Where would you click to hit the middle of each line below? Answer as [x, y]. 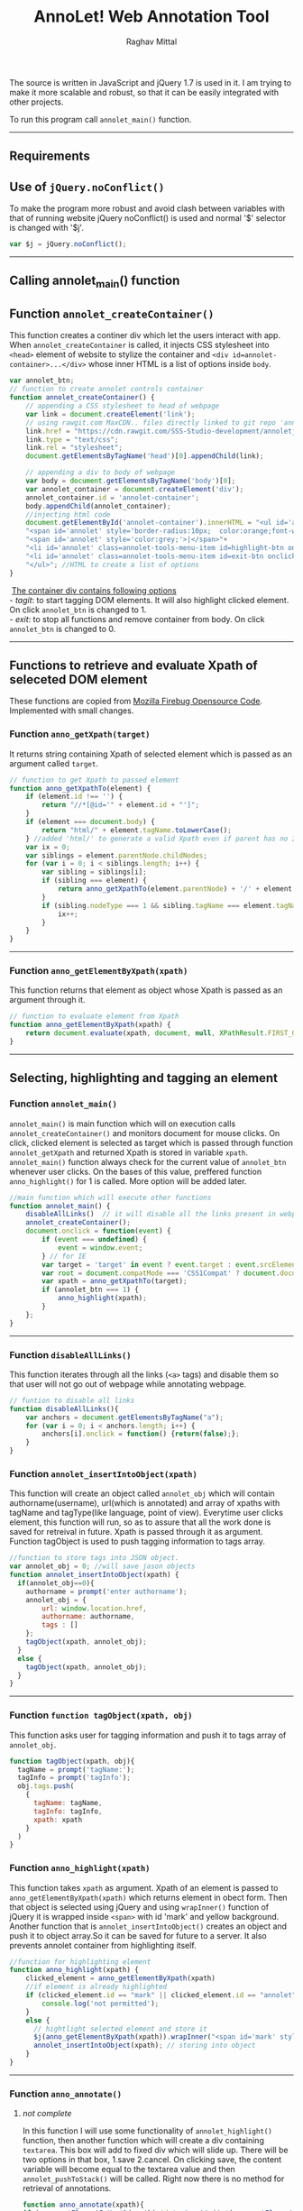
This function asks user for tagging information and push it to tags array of [148, 1735]
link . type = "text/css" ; [72, 439]
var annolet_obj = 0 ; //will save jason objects [102, 1566]
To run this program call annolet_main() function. [101, 119]
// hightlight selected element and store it [120, 2029]
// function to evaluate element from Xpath [94, 1016]
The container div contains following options [94, 590]
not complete [47, 2114]
